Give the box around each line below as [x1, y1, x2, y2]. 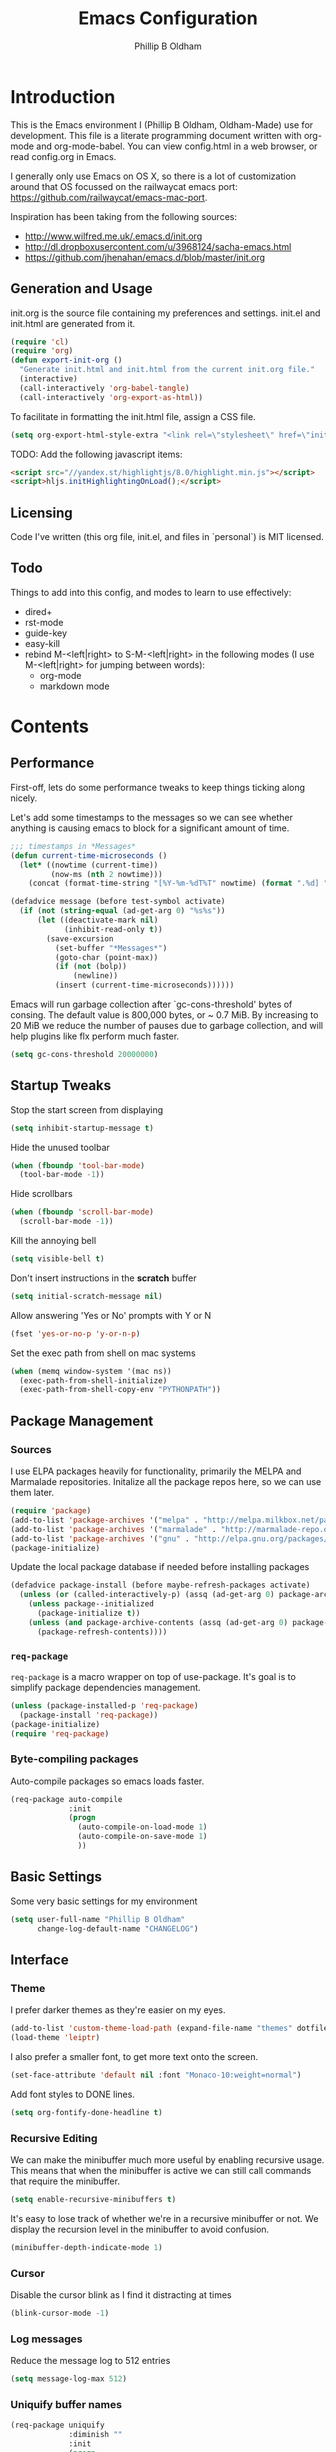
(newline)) [73, 971, 118, 981]
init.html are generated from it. [10, 317, 136, 329]
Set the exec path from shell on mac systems [10, 1347, 197, 1359]
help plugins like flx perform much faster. [10, 1030, 180, 1042]
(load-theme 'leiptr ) [10, 2033, 101, 2043]
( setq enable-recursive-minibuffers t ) [10, 2195, 177, 2205]
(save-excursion [46, 933, 114, 944]
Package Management [10, 1412, 154, 1429]
